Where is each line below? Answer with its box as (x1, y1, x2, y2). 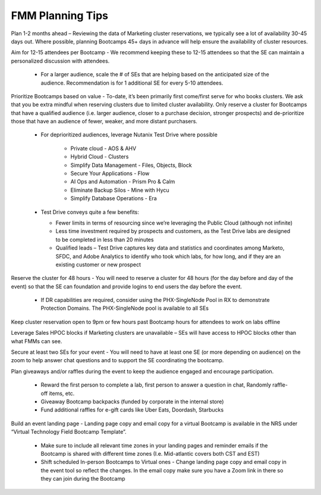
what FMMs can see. (11, 337, 62, 345)
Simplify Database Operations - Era (70, 195, 157, 202)
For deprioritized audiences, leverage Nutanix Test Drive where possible (40, 131, 218, 138)
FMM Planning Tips (11, 9, 109, 22)
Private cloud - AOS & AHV (70, 145, 137, 152)
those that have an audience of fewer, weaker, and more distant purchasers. (11, 118, 197, 125)
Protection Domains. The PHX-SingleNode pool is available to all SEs (40, 304, 209, 312)
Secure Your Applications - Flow (70, 170, 150, 177)
